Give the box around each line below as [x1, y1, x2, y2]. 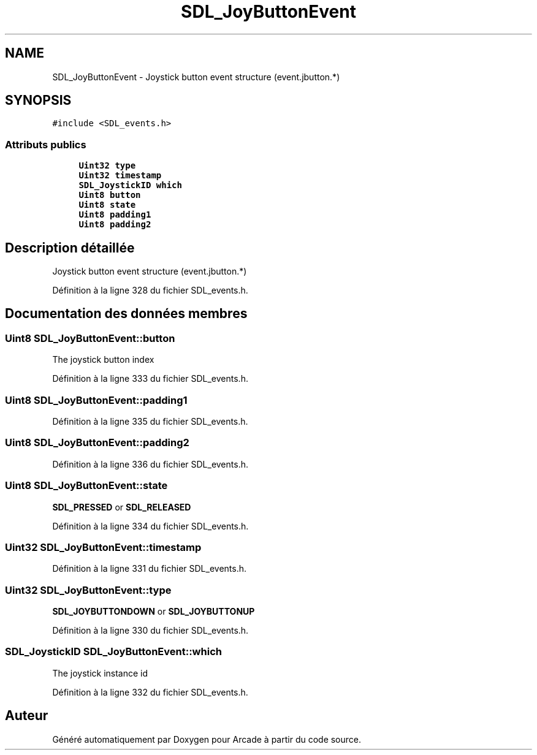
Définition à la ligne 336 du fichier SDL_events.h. [52, 458, 248, 469]
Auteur [5, 708, 48, 724]
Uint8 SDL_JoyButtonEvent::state [5, 479, 168, 492]
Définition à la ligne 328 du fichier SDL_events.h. [52, 285, 248, 296]
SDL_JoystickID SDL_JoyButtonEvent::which [5, 645, 222, 658]
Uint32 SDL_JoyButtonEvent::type [5, 583, 172, 596]
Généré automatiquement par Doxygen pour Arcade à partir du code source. [52, 734, 362, 745]
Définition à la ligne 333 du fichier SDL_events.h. [52, 373, 248, 384]
